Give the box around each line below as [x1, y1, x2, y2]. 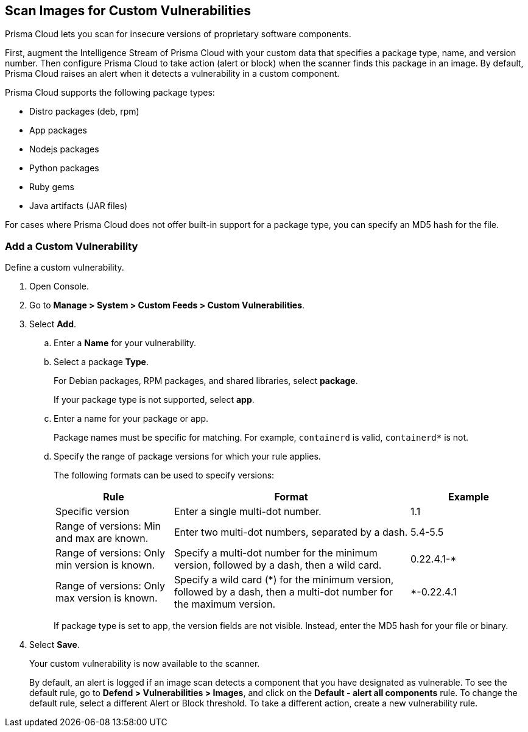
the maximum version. [174, 598, 276, 611]
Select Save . [29, 639, 80, 650]
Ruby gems [29, 182, 74, 193]
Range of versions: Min [55, 520, 161, 533]
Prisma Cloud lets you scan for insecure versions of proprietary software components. [5, 29, 351, 40]
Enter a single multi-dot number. [174, 505, 322, 518]
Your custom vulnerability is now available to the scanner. [29, 658, 260, 669]
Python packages [29, 163, 99, 174]
